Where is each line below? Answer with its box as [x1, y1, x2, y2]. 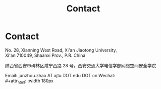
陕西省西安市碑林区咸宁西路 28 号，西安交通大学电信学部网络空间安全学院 [5, 62, 157, 68]
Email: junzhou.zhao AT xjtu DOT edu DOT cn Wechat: [5, 72, 115, 78]
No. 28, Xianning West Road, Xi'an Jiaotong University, [5, 47, 117, 53]
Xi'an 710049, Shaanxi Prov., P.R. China [5, 52, 86, 58]
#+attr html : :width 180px [5, 78, 54, 85]
